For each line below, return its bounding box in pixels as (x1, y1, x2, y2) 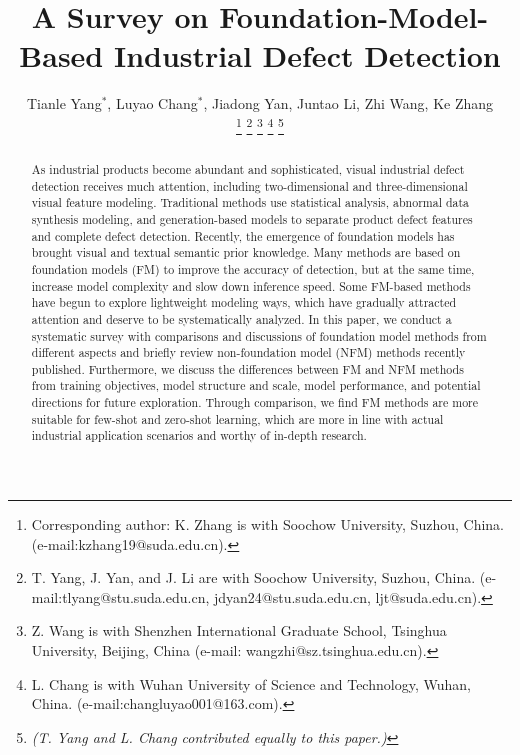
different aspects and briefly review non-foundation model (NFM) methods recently (31, 344, 466, 361)
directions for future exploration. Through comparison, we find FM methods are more (31, 394, 479, 411)
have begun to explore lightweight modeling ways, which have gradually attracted (31, 294, 457, 311)
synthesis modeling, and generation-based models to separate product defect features (31, 210, 473, 227)
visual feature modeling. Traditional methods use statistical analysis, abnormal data (31, 194, 470, 211)
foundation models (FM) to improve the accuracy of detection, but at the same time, (31, 260, 475, 277)
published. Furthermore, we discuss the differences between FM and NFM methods (31, 360, 464, 377)
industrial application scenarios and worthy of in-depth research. (31, 427, 367, 444)
